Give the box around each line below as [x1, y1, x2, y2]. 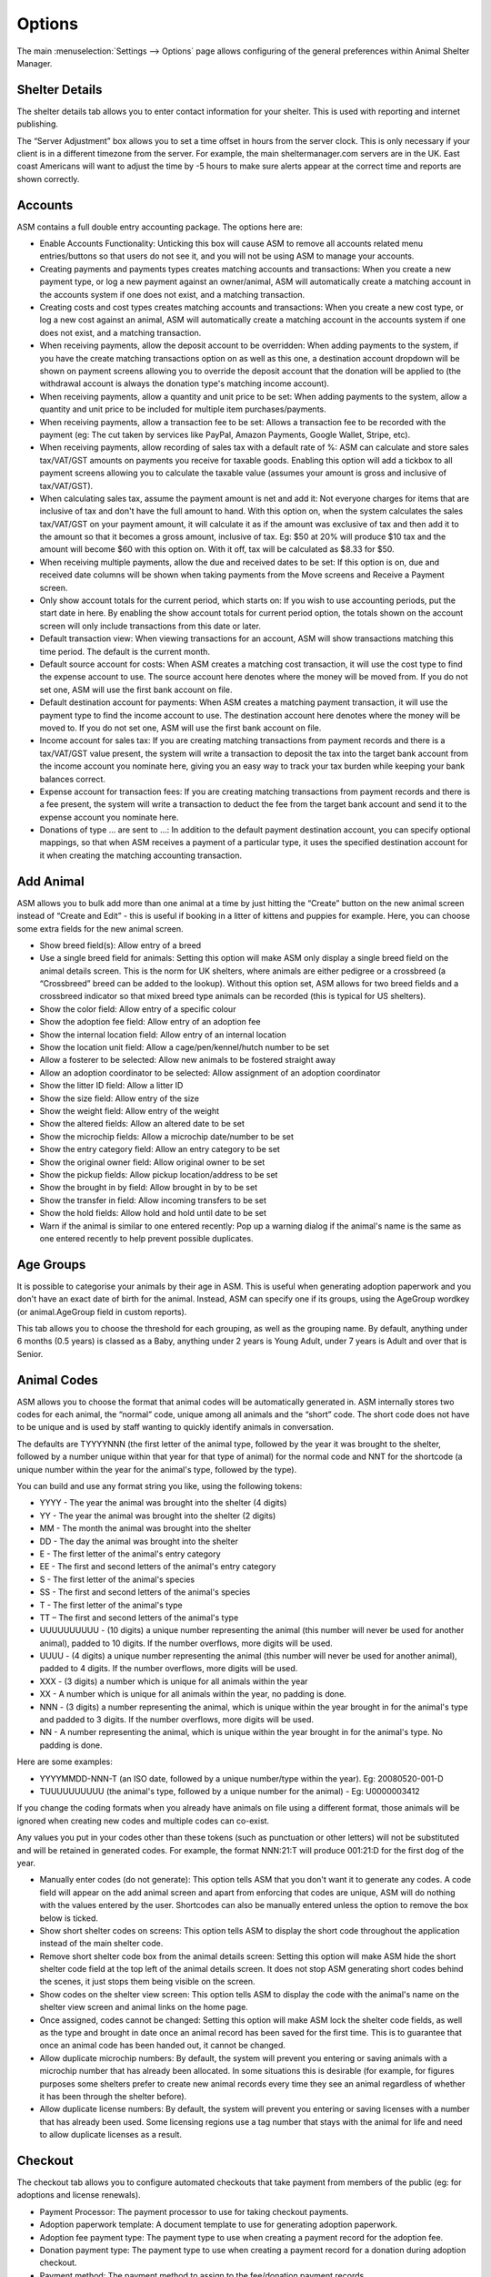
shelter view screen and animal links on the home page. [39, 2002, 249, 2013]
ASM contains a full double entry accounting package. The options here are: [16, 221, 304, 232]
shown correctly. [16, 173, 80, 184]
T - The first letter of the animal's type [39, 1599, 183, 1610]
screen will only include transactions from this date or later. [39, 620, 261, 631]
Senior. [16, 1348, 44, 1359]
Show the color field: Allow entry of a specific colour [39, 1003, 236, 1015]
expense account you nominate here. [39, 812, 179, 822]
